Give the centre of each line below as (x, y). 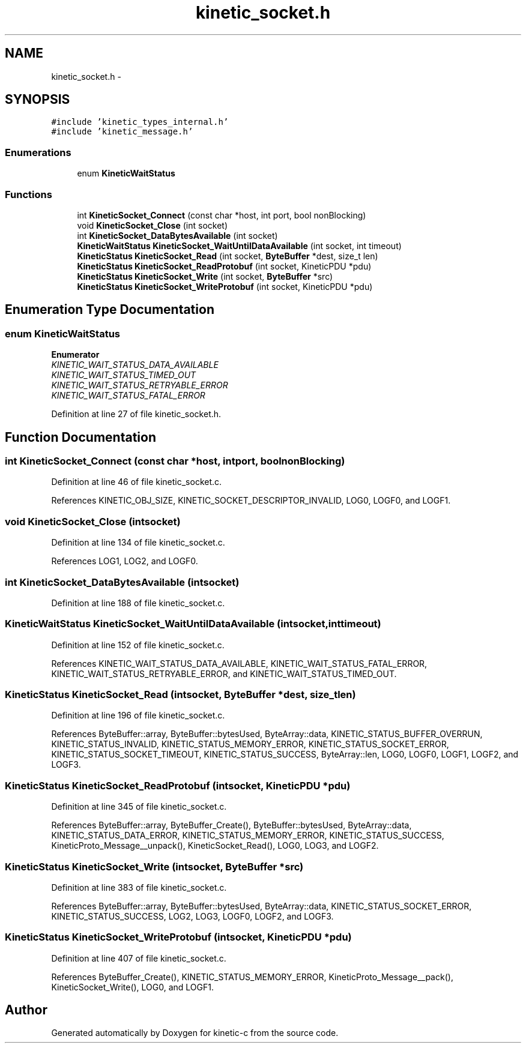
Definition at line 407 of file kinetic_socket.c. (139, 958)
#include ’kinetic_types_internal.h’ (140, 122)
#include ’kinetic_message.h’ (122, 132)
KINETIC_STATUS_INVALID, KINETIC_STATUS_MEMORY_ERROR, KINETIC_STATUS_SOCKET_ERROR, (250, 744)
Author (26, 1010)
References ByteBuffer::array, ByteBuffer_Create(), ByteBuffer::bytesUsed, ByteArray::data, (231, 825)
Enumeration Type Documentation (110, 310)
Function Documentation (80, 437)
